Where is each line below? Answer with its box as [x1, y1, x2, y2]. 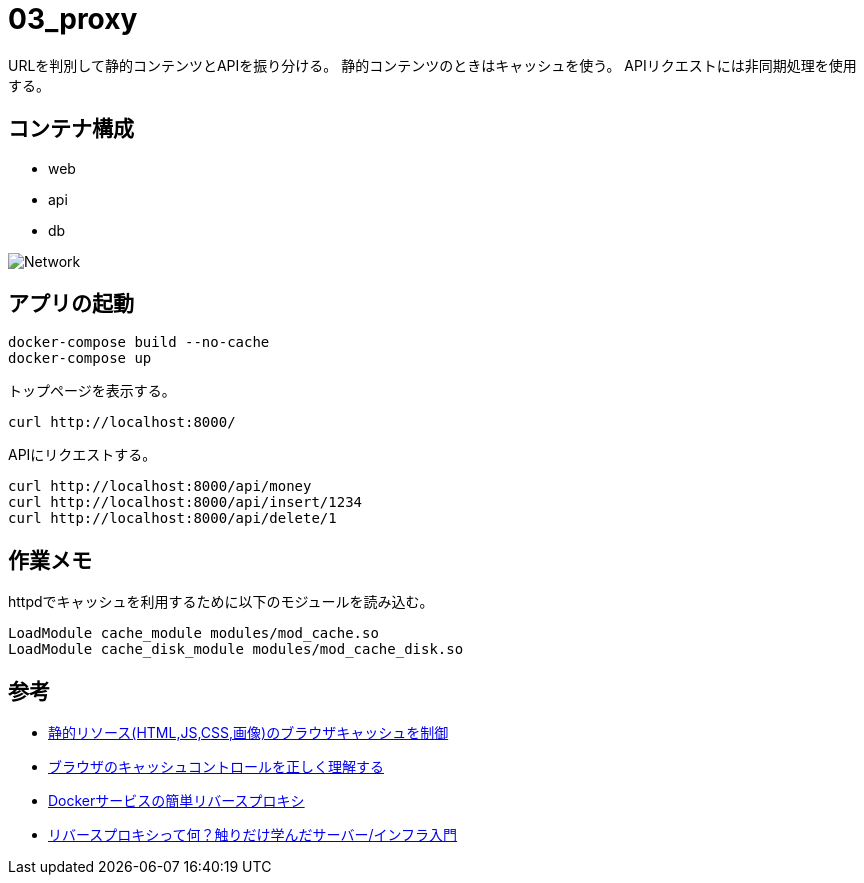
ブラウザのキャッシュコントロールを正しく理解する [48, 758, 384, 776]
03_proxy [8, 2, 138, 36]
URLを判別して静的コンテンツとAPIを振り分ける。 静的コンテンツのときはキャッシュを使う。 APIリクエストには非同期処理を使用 [8, 56, 857, 74]
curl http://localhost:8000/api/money [8, 478, 312, 495]
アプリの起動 [8, 291, 134, 317]
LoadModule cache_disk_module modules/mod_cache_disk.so [8, 641, 464, 658]
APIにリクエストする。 [8, 446, 157, 464]
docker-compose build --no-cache [8, 334, 270, 351]
